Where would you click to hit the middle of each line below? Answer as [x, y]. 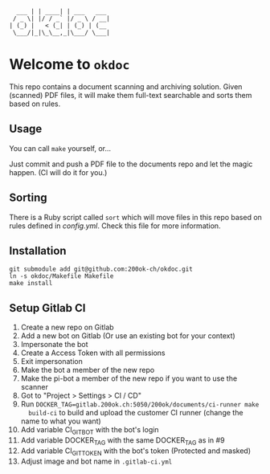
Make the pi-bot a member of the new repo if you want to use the [129, 378]
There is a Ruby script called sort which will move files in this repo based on [135, 217]
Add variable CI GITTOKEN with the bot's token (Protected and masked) [136, 452]
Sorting [28, 198]
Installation [38, 250]
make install [31, 284]
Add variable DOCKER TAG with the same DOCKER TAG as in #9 [123, 441]
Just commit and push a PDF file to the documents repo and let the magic [131, 164]
